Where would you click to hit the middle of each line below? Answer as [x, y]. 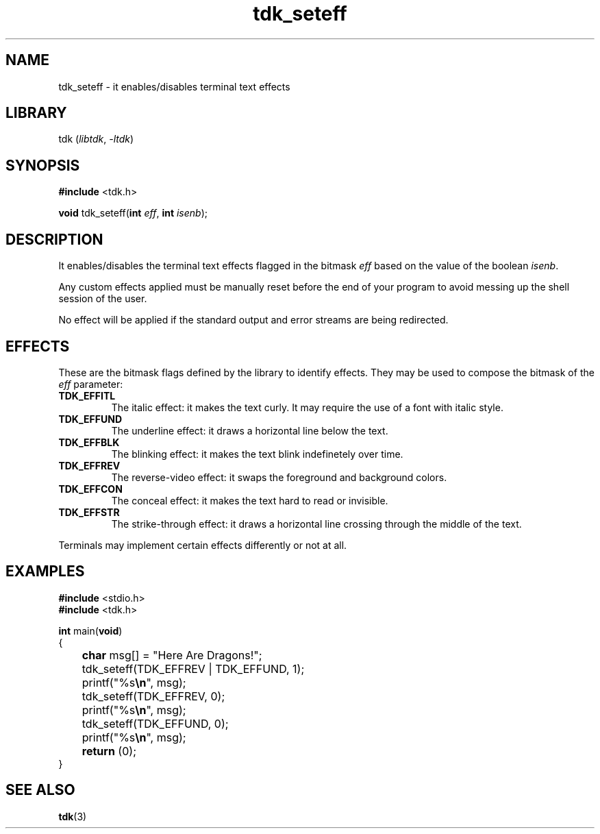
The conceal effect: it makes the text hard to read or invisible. [250, 500]
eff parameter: [91, 384]
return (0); [109, 751]
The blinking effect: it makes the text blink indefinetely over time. [257, 454]
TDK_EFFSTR [89, 512]
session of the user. [103, 299]
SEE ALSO [40, 790]
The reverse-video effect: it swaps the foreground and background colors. [279, 477]
